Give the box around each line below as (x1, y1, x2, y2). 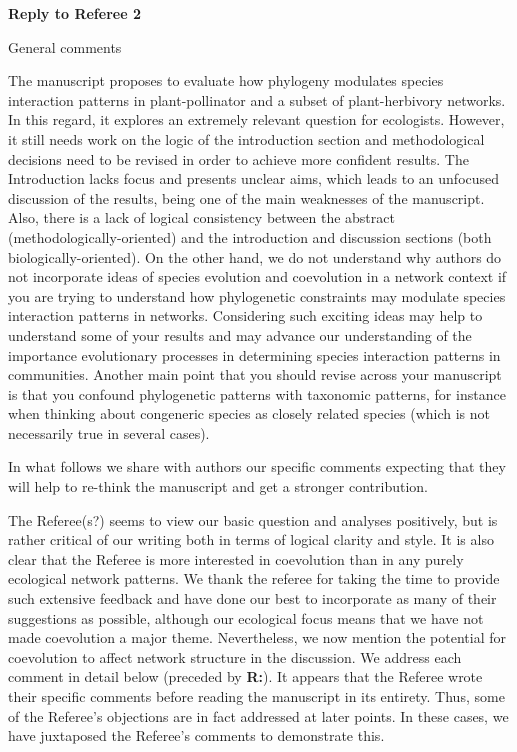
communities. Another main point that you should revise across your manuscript (8, 364, 502, 385)
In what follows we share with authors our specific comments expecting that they (8, 456, 506, 477)
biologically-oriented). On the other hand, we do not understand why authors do (8, 246, 502, 267)
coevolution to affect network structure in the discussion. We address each (8, 646, 462, 667)
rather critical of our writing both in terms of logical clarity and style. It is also (8, 529, 494, 550)
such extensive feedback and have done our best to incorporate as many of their (8, 588, 497, 609)
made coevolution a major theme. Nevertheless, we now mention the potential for (8, 627, 507, 648)
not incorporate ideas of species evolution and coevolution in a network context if (8, 266, 507, 287)
